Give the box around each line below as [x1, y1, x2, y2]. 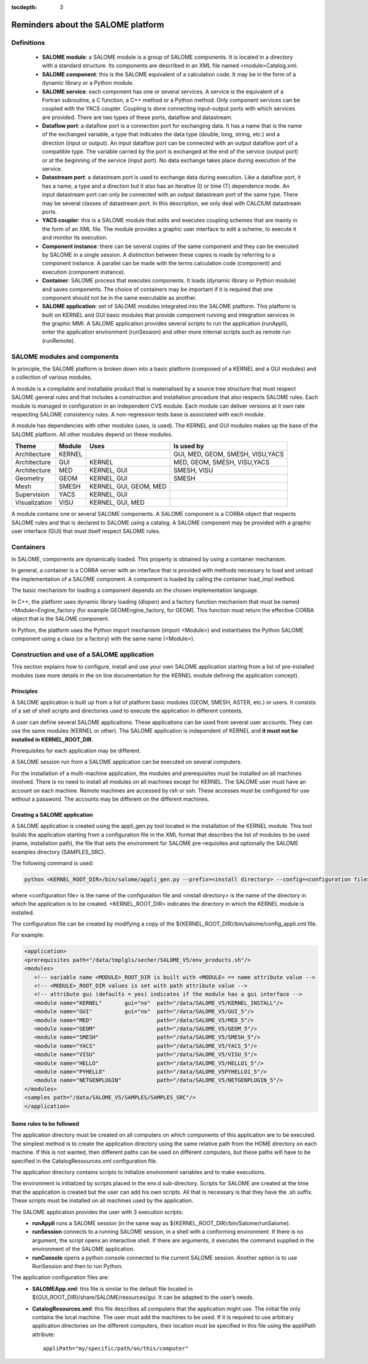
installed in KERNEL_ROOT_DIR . [11, 736, 93, 743]
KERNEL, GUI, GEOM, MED [89, 482, 167, 491]
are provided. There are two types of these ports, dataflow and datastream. [42, 114, 233, 121]
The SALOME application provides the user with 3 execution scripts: [11, 1208, 183, 1215]
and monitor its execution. [42, 234, 108, 241]
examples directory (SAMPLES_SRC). [11, 848, 105, 855]
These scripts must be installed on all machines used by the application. [11, 1197, 194, 1204]
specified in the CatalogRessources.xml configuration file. [11, 1157, 158, 1164]
